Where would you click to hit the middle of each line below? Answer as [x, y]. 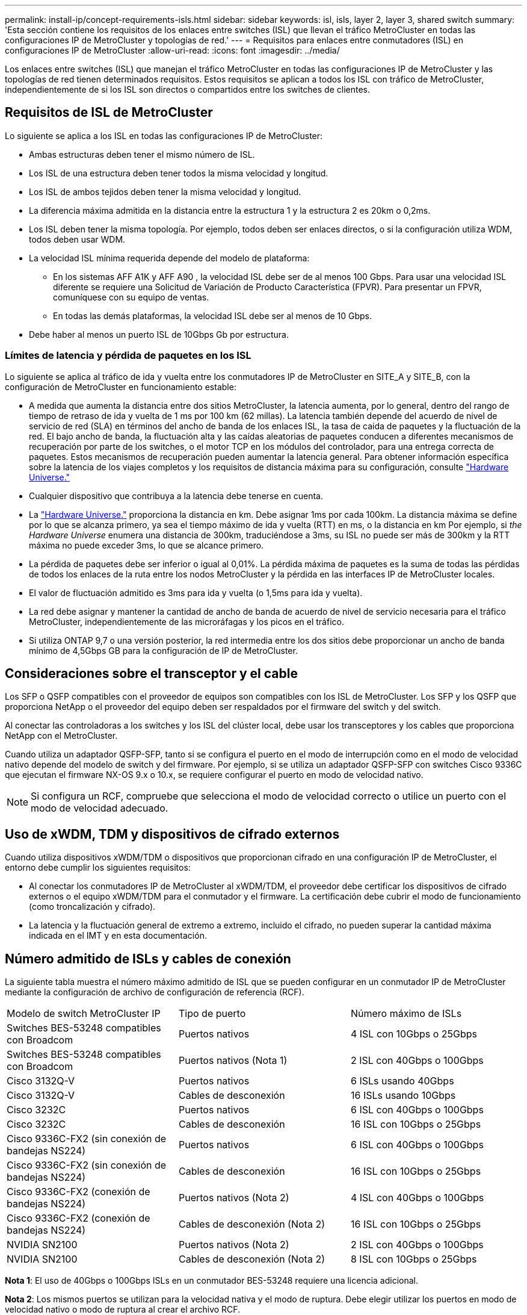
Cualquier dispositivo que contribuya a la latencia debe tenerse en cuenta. [176, 496]
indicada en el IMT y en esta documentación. [118, 936]
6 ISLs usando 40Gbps [402, 1081]
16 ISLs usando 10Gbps [403, 1096]
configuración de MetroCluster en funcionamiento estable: [121, 387]
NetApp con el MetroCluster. [61, 736]
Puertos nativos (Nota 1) [233, 1061]
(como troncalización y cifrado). [92, 907]
